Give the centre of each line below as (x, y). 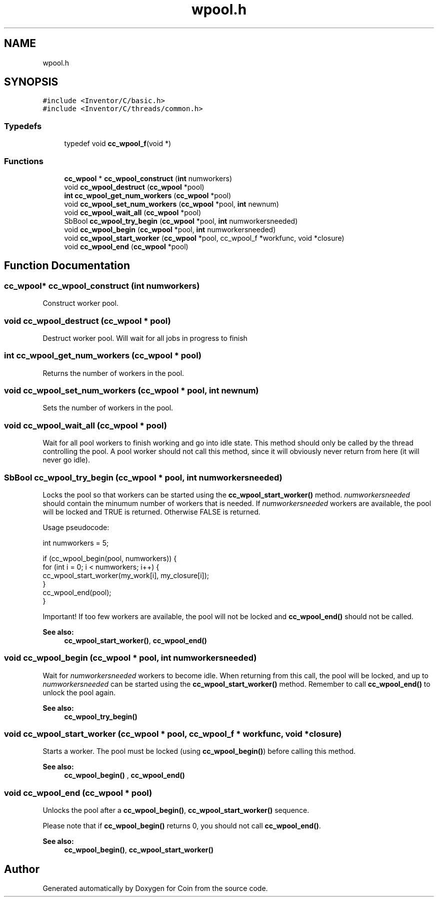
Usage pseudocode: (76, 527)
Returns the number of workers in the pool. (113, 373)
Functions (24, 161)
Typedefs (23, 126)
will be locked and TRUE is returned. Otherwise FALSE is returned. (151, 512)
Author (22, 869)
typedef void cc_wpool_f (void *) (118, 144)
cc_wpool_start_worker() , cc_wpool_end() (135, 640)
